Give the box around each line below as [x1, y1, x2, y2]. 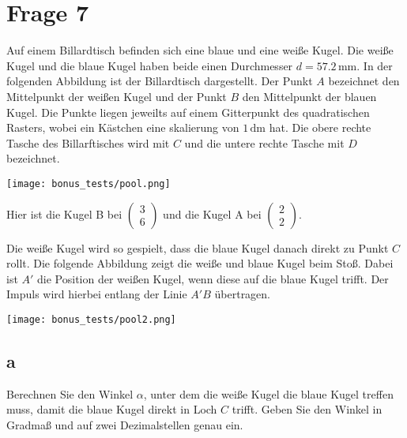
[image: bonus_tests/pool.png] [6, 178, 171, 189]
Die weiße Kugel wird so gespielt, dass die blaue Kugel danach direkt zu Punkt [6, 239, 389, 256]
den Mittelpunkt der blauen [242, 88, 377, 104]
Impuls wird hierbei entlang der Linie [6, 286, 187, 302]
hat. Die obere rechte [269, 119, 371, 136]
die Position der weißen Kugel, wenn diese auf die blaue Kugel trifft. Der [37, 270, 389, 286]
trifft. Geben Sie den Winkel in [232, 401, 383, 417]
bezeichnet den [328, 73, 400, 89]
